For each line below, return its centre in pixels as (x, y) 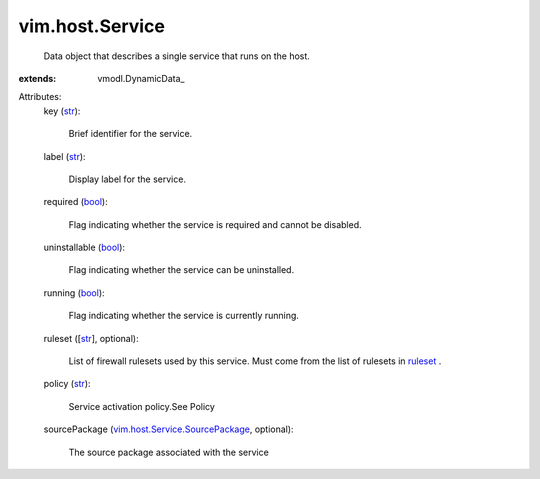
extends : (37, 78)
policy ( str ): (67, 384)
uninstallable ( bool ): (84, 247)
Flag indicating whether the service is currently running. (184, 316)
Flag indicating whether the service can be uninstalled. (181, 270)
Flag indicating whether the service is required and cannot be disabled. (215, 224)
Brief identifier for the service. (130, 134)
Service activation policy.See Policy (141, 406)
